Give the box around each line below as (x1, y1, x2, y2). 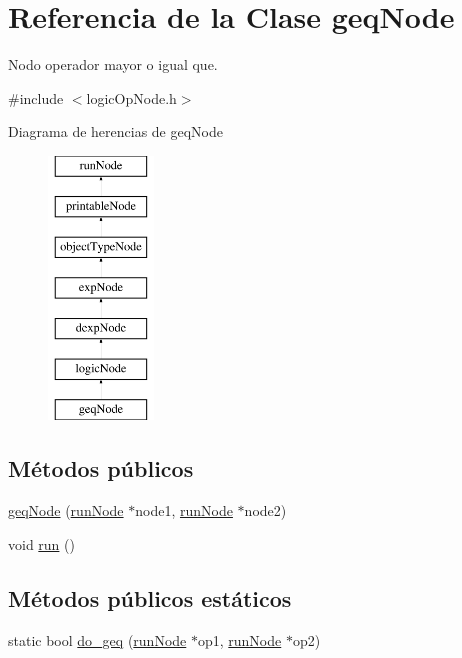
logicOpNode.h (86, 87, 177, 108)
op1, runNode (197, 629, 282, 650)
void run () (8, 533, 75, 554)
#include (8, 87, 64, 108)
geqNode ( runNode (8, 500, 124, 521)
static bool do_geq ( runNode (8, 629, 187, 650)
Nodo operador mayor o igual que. (8, 54, 218, 75)
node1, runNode (135, 500, 233, 521)
